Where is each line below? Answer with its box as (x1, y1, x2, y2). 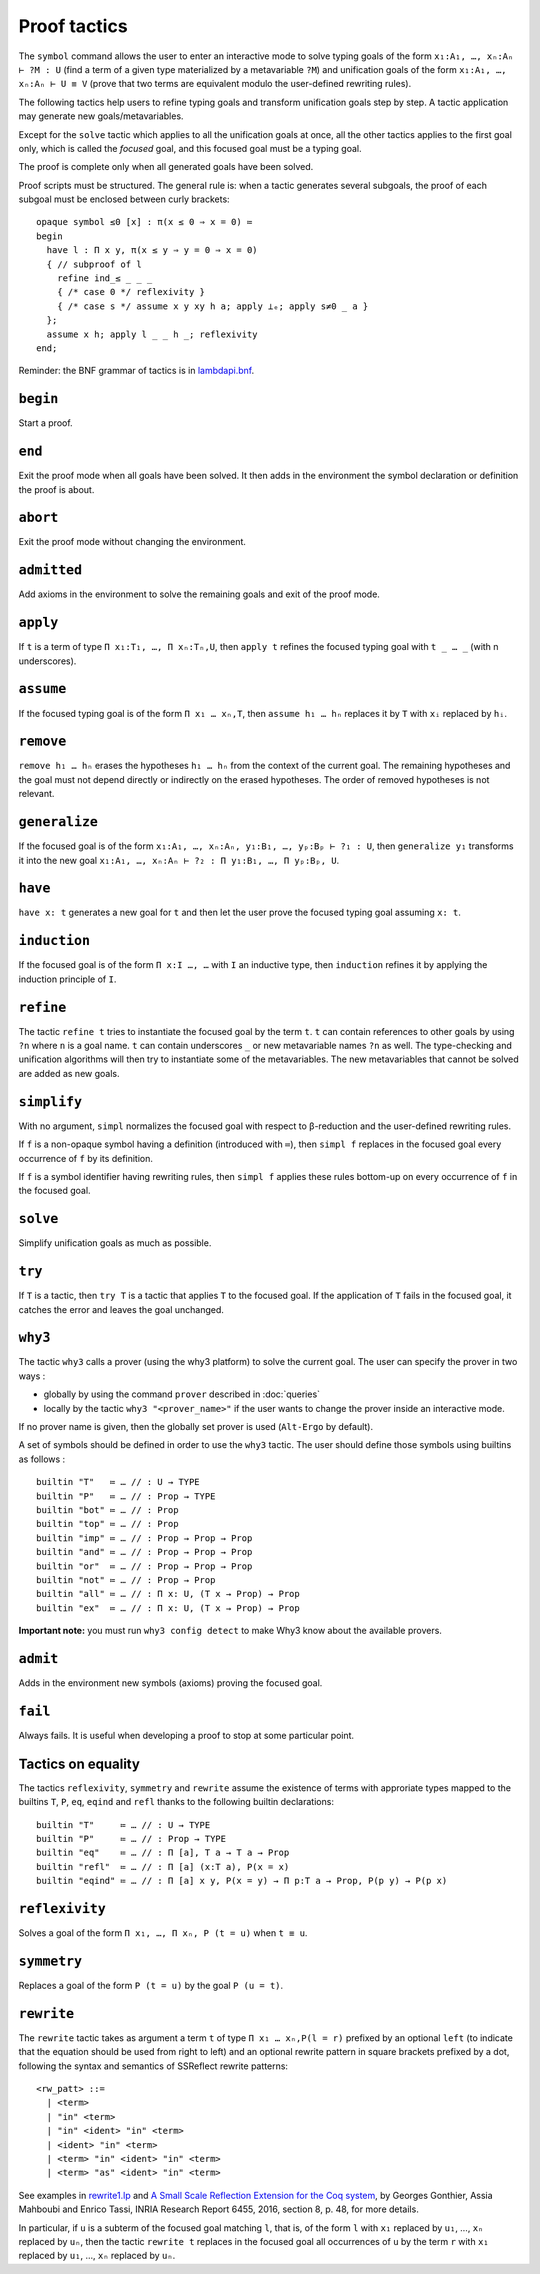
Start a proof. (18, 417, 74, 429)
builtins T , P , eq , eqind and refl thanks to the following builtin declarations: (18, 1796, 335, 1808)
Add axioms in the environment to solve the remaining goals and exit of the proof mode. (18, 588, 380, 600)
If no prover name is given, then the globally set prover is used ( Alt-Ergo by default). (18, 1420, 374, 1432)
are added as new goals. (18, 1067, 120, 1079)
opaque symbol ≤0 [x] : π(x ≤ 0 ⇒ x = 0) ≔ (36, 216, 253, 228)
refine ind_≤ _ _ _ (56, 273, 153, 284)
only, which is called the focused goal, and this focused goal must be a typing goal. (18, 142, 362, 154)
